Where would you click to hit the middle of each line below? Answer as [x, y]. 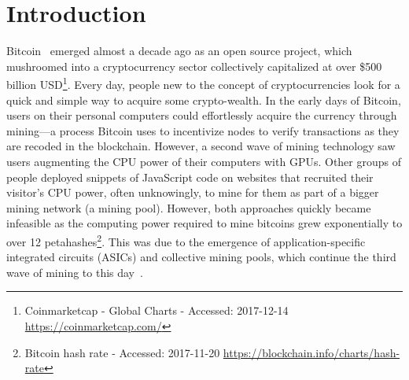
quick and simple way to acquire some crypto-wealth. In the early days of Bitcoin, [204, 100]
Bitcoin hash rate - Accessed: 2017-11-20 [122, 352]
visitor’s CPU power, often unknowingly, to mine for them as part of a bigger [193, 192]
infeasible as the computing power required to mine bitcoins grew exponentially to [204, 223]
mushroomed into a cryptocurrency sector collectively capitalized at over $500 [194, 66]
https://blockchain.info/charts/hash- [311, 352]
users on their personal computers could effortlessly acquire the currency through [202, 115]
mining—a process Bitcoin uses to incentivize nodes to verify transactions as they [203, 130]
